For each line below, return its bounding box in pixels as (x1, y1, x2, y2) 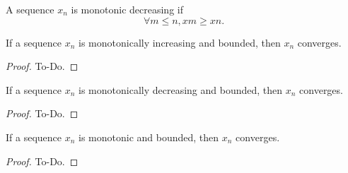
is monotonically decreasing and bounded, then (79, 82, 283, 97)
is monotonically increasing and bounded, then (79, 35, 281, 49)
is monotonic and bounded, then (79, 129, 219, 144)
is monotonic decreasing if (71, 2, 183, 16)
